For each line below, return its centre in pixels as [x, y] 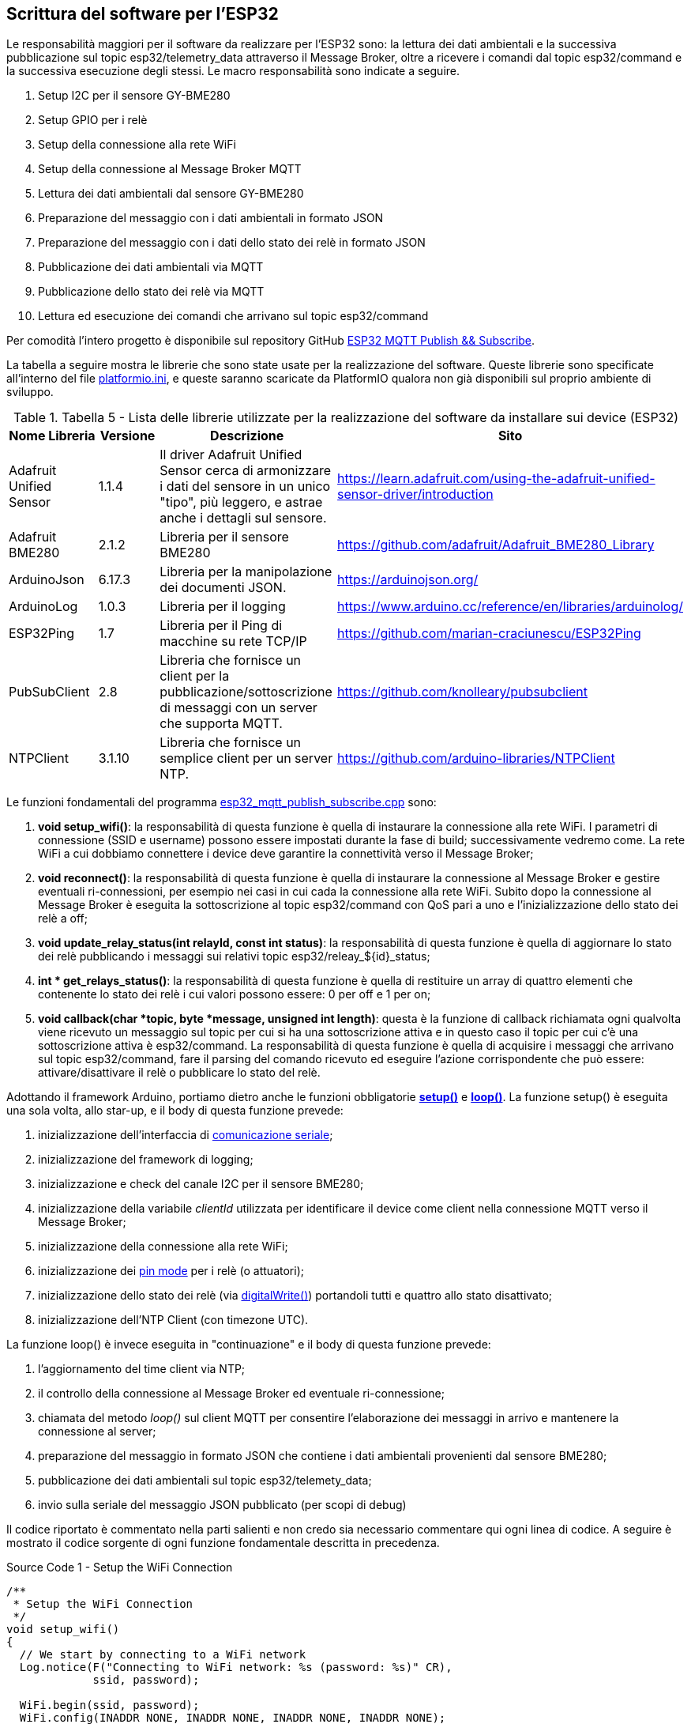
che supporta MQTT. [221, 724]
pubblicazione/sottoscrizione [246, 692]
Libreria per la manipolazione [246, 572]
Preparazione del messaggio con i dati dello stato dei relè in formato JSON [232, 243]
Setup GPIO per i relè [93, 120]
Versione [128, 436]
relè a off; [63, 919]
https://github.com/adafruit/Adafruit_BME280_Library [496, 545]
